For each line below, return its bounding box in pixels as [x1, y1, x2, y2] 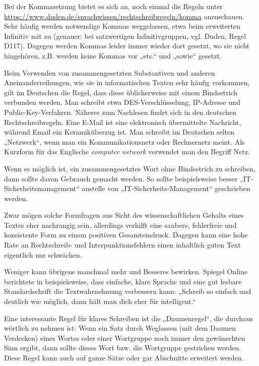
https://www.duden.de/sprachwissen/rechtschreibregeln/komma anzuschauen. [4, 11, 245, 21]
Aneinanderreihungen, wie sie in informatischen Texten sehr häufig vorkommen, [4, 77, 250, 88]
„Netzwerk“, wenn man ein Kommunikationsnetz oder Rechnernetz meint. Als [4, 136, 245, 147]
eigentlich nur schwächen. [4, 249, 82, 260]
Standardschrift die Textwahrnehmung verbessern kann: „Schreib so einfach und [4, 286, 251, 296]
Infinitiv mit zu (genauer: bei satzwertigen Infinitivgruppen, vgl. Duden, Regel [4, 30, 246, 41]
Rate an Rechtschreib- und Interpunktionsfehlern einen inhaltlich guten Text [4, 239, 241, 250]
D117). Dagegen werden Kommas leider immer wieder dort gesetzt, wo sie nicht [4, 40, 250, 51]
